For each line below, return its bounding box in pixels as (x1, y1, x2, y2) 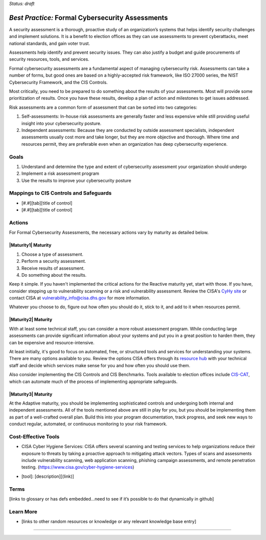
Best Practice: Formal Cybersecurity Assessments (9, 13, 168, 22)
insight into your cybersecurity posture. (21, 120, 102, 126)
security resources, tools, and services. (9, 56, 90, 62)
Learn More (9, 508, 37, 515)
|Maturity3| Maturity (9, 391, 53, 397)
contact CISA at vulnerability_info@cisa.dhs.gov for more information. (9, 295, 151, 301)
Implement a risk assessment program (21, 170, 100, 176)
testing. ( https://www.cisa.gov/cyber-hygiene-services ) (21, 464, 134, 470)
